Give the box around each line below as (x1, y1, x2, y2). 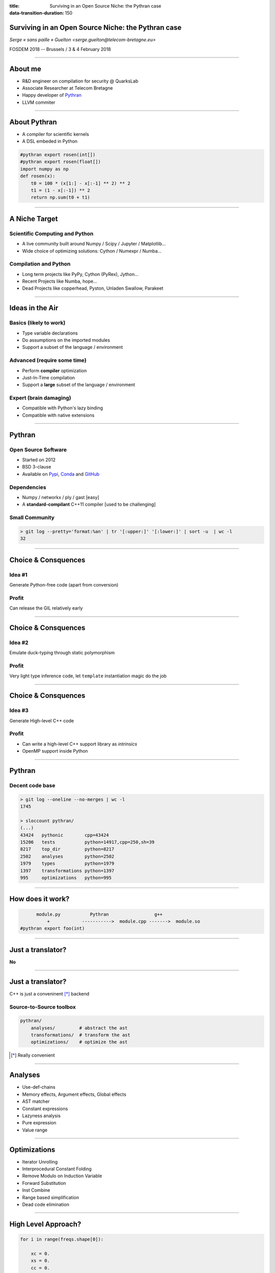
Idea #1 (9, 571, 28, 578)
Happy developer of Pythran (22, 92, 81, 98)
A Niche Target (9, 214, 58, 223)
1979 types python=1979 (20, 861, 115, 867)
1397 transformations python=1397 (20, 868, 115, 873)
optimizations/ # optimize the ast (31, 1039, 128, 1045)
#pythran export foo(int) (20, 926, 85, 931)
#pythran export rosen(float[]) (20, 159, 101, 165)
